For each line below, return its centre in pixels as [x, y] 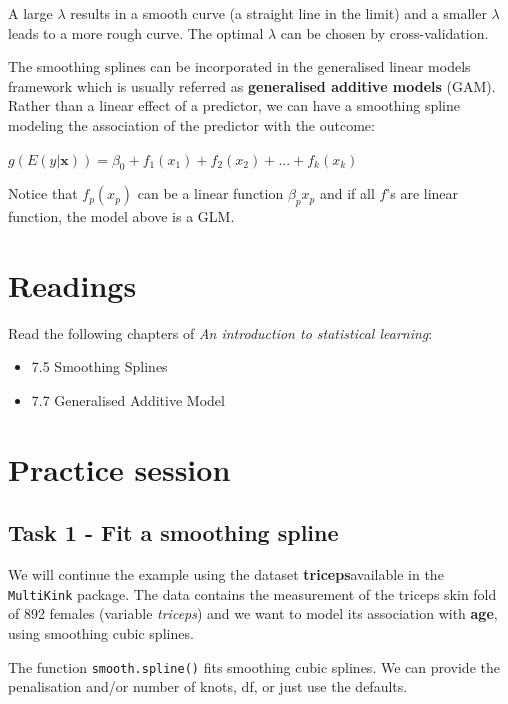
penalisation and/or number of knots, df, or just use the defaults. [208, 686]
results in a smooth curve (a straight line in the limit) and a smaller [278, 13]
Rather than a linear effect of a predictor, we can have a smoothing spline [234, 105]
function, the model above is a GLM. [121, 216]
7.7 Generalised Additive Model [128, 400]
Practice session [119, 468]
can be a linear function [210, 193]
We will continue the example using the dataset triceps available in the [226, 574]
